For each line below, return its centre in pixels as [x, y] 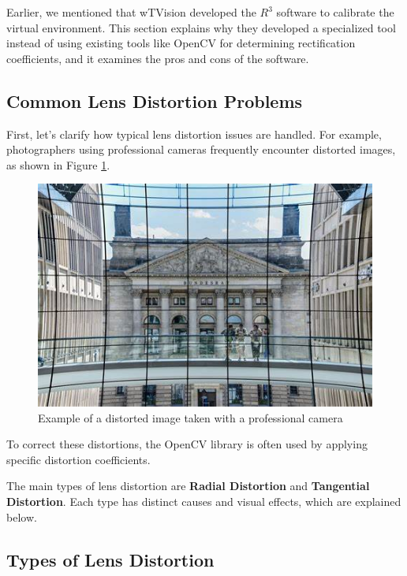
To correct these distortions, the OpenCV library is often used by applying [187, 444]
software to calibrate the [335, 12]
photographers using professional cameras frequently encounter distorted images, [201, 149]
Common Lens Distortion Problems [155, 100]
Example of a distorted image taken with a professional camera [190, 417]
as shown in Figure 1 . [58, 164]
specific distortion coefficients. [78, 459]
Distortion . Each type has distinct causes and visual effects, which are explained [204, 501]
